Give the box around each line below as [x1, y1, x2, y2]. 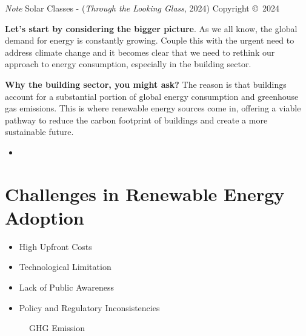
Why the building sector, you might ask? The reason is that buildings [5, 77, 287, 90]
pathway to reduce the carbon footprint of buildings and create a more [5, 113, 268, 126]
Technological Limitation [19, 260, 111, 273]
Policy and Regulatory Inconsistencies [19, 301, 160, 314]
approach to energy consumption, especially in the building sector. [5, 58, 251, 70]
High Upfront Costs [19, 240, 92, 252]
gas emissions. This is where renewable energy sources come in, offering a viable [5, 102, 301, 114]
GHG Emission [29, 321, 85, 334]
